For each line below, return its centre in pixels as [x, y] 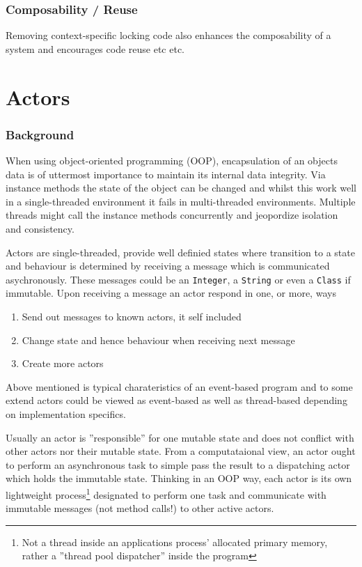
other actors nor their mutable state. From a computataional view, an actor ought [181, 451]
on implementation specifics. [66, 413]
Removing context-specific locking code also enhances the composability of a [168, 35]
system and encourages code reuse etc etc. [95, 48]
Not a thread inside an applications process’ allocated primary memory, [175, 542]
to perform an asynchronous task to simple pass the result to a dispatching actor [178, 464]
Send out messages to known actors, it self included [132, 316]
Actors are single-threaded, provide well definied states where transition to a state [180, 252]
